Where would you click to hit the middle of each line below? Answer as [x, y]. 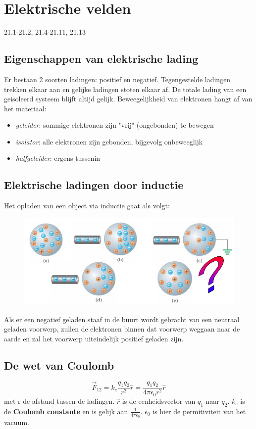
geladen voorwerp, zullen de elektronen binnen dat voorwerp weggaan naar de [122, 329]
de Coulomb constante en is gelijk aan [66, 411]
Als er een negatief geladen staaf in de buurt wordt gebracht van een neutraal [122, 319]
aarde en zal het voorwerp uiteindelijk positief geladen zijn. [94, 338]
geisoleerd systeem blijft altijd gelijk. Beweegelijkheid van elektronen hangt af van [128, 99]
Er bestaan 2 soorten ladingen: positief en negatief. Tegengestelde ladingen [117, 79]
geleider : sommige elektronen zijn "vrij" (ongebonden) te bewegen [115, 125]
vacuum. [17, 422]
